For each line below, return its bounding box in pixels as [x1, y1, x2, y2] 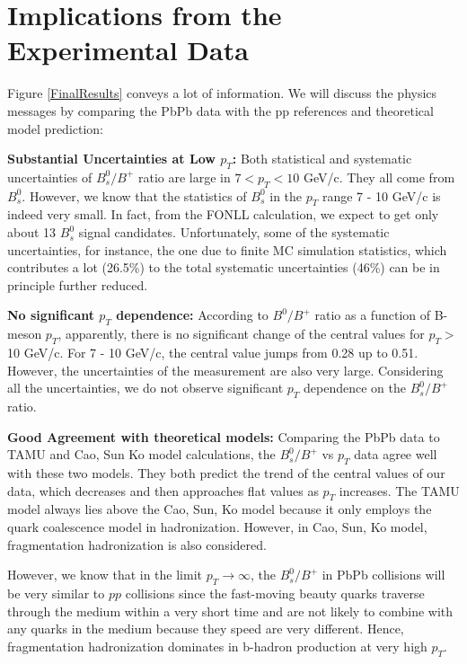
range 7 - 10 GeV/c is [322, 186, 441, 205]
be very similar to [7, 583, 105, 602]
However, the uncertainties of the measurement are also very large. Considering [7, 360, 444, 379]
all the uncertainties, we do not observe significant [7, 378, 284, 397]
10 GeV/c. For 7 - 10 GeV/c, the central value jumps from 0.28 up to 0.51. [7, 343, 419, 362]
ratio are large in [137, 167, 231, 186]
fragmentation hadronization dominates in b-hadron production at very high [7, 636, 427, 655]
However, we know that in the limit [7, 565, 203, 584]
